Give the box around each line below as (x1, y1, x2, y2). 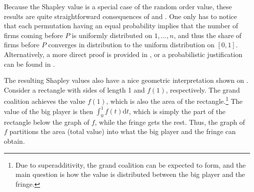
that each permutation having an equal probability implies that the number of (4, 20, 238, 31)
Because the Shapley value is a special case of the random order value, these (4, 1, 232, 11)
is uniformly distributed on (72, 30, 152, 40)
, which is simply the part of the (129, 106, 226, 116)
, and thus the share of (173, 30, 242, 40)
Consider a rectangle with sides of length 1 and (4, 84, 145, 95)
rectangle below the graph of (4, 116, 89, 127)
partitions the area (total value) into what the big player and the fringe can (9, 126, 236, 136)
